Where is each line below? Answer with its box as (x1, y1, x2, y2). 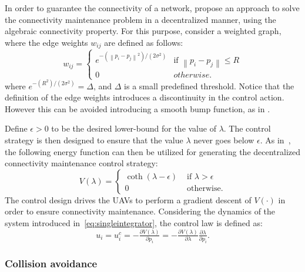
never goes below (193, 133, 254, 146)
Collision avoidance (5, 256, 98, 271)
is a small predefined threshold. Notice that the (124, 79, 294, 92)
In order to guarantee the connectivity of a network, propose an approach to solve (5, 2, 300, 14)
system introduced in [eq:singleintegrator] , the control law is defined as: (5, 216, 263, 229)
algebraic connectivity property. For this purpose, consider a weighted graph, (5, 25, 281, 37)
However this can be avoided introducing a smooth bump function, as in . (5, 102, 270, 115)
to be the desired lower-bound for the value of (51, 122, 216, 135)
